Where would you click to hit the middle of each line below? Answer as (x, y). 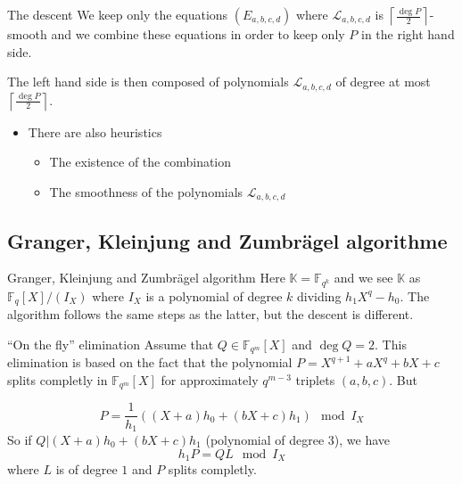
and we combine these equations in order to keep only (198, 34)
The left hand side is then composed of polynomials (148, 82)
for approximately (210, 380)
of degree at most (383, 82)
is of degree (87, 469)
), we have (362, 439)
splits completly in (58, 380)
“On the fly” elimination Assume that (111, 344)
